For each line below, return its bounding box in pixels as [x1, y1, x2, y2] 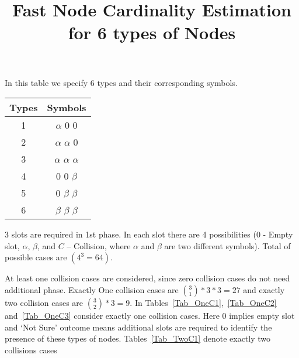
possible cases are [5, 251, 67, 263]
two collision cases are [5, 296, 84, 308]
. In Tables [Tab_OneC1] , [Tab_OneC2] [130, 296, 277, 308]
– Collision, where [67, 239, 131, 252]
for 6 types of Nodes [68, 20, 236, 44]
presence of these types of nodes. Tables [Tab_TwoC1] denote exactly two [5, 332, 271, 345]
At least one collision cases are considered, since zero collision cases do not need [5, 272, 290, 284]
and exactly [243, 283, 285, 295]
